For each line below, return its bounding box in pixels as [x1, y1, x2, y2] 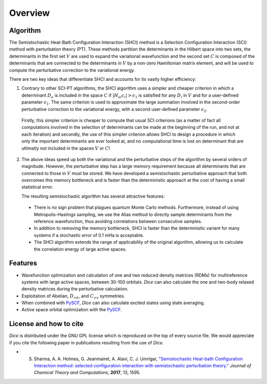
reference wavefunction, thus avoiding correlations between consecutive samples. [34, 219, 202, 224]
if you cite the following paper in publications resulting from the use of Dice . [9, 339, 164, 345]
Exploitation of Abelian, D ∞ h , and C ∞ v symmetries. [21, 293, 126, 300]
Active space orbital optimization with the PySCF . [21, 307, 122, 313]
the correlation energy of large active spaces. [34, 246, 127, 252]
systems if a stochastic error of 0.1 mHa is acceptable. [34, 232, 144, 238]
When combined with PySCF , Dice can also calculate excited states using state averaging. [21, 300, 205, 306]
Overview [9, 7, 50, 18]
